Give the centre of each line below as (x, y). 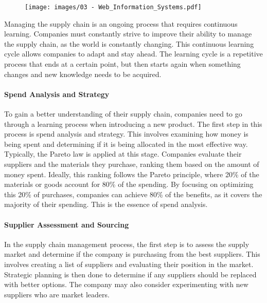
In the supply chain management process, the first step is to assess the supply (127, 244)
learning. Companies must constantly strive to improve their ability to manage (128, 34)
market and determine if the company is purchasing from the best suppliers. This (132, 254)
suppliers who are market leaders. (57, 294)
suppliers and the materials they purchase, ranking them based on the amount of (132, 164)
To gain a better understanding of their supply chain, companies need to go (123, 114)
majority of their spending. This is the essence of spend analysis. (106, 204)
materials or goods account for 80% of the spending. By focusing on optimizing (129, 184)
